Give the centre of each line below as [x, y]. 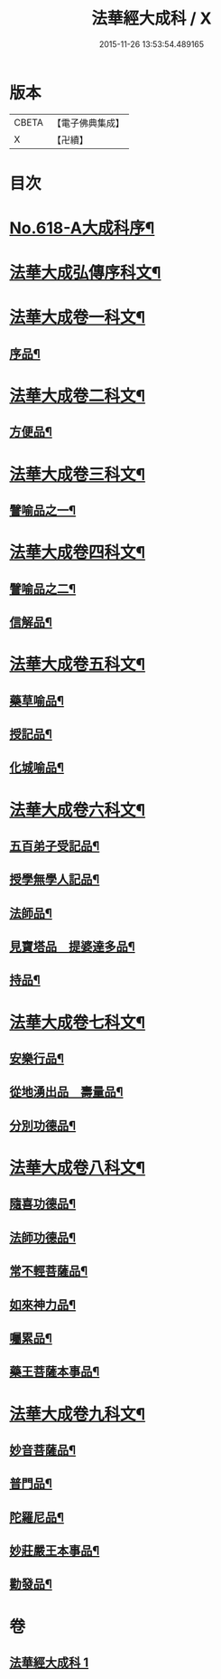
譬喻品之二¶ [43, 589]
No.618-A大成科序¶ [82, 228]
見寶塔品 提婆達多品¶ [72, 947]
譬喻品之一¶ [43, 510]
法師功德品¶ [43, 1237]
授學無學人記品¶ [55, 879]
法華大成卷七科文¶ [78, 1022]
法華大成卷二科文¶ [78, 396]
